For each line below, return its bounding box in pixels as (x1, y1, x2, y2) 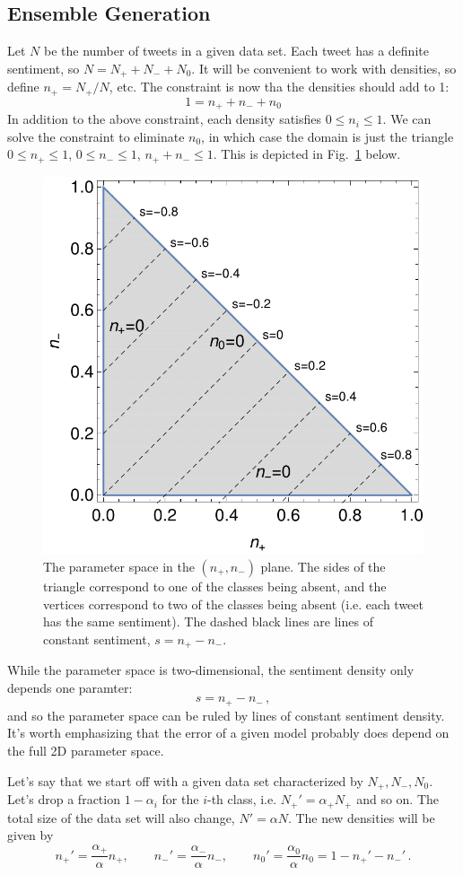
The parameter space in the (43, 556, 195, 575)
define (7, 77, 39, 96)
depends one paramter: (7, 678, 133, 696)
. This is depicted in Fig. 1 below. (213, 144, 401, 163)
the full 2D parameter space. (7, 741, 164, 760)
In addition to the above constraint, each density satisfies (7, 109, 322, 128)
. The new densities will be (287, 808, 435, 827)
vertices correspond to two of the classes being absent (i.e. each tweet (43, 594, 424, 613)
